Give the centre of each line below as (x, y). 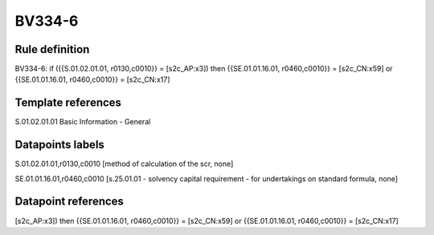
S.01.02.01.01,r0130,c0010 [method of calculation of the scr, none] (124, 164)
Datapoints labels (59, 145)
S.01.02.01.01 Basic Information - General (83, 122)
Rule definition (52, 49)
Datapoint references (70, 202)
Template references (68, 103)
